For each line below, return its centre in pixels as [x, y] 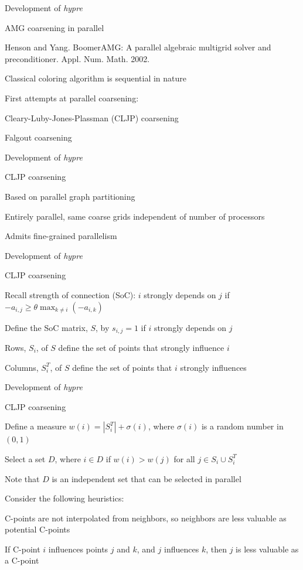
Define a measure [35, 426]
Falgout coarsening [38, 137]
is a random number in [242, 426]
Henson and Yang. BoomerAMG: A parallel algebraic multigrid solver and [138, 47]
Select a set [25, 458]
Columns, [22, 367]
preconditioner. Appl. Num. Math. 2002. [77, 58]
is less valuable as [267, 549]
